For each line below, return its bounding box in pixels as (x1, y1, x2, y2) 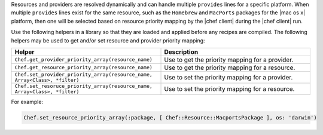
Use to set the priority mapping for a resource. (164, 84, 295, 93)
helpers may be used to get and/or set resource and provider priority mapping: (11, 36, 206, 44)
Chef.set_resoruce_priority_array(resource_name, (14, 82, 153, 89)
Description (164, 48, 199, 56)
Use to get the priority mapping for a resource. (164, 63, 295, 72)
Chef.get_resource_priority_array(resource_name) (14, 65, 153, 71)
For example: (11, 98, 44, 105)
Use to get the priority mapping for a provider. (164, 56, 294, 64)
